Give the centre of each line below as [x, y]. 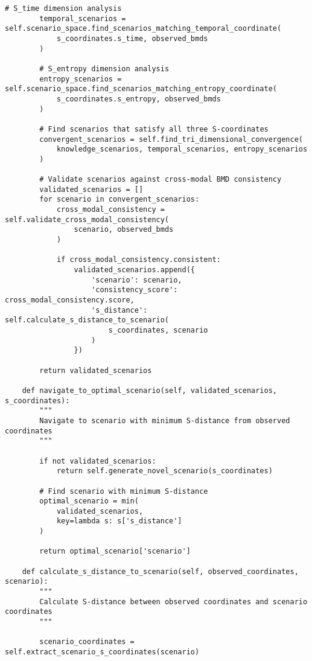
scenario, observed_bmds [124, 230]
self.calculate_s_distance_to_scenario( [87, 320]
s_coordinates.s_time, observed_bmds [132, 38]
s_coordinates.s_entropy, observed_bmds [138, 99]
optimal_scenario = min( [89, 501]
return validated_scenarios [96, 370]
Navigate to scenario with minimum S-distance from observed [165, 420]
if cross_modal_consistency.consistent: [138, 260]
